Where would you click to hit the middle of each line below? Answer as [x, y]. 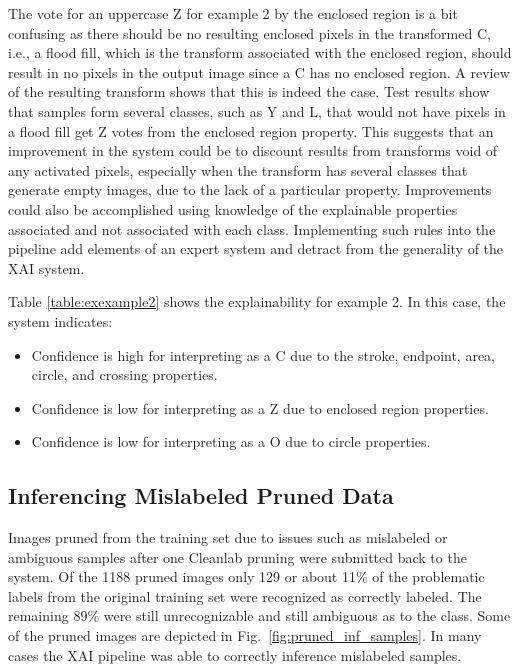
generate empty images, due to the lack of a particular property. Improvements [250, 189]
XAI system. [46, 267]
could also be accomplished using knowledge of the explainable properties [233, 208]
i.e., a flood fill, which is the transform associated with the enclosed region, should [260, 52]
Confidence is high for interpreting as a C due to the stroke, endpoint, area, [263, 354]
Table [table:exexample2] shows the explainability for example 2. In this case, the [257, 301]
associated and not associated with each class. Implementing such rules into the [252, 228]
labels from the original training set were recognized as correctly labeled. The [245, 595]
